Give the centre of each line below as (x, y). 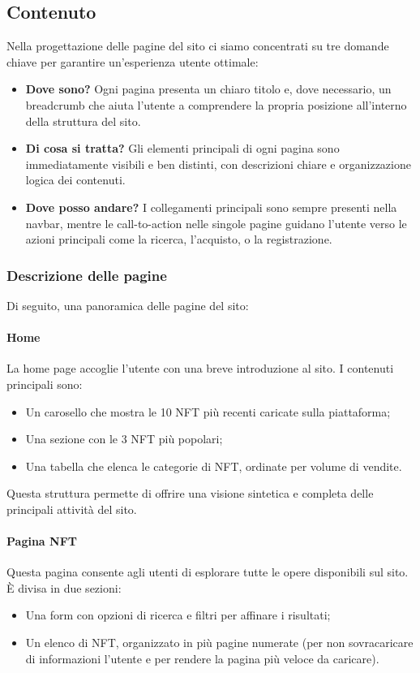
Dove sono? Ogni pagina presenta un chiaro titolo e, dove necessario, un (208, 89)
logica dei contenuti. (75, 180)
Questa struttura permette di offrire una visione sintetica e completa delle (190, 493)
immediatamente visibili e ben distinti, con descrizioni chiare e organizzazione (218, 164)
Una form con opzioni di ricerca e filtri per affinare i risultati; (178, 615)
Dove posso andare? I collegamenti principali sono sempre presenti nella (211, 207)
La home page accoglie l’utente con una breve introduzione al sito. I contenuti (200, 368)
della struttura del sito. (83, 121)
